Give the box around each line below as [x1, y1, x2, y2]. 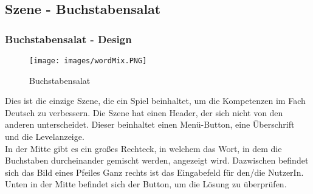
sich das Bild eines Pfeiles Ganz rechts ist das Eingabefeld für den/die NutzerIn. [5, 165, 304, 178]
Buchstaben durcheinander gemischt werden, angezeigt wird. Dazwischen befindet [5, 154, 309, 167]
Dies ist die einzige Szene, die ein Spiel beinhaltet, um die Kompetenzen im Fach [5, 94, 306, 107]
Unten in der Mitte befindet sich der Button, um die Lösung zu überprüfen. [5, 178, 287, 190]
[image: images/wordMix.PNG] [29, 57, 147, 65]
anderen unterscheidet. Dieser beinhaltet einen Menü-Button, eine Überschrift [5, 118, 295, 131]
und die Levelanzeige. [5, 130, 84, 143]
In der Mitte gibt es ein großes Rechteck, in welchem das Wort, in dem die [5, 142, 282, 154]
